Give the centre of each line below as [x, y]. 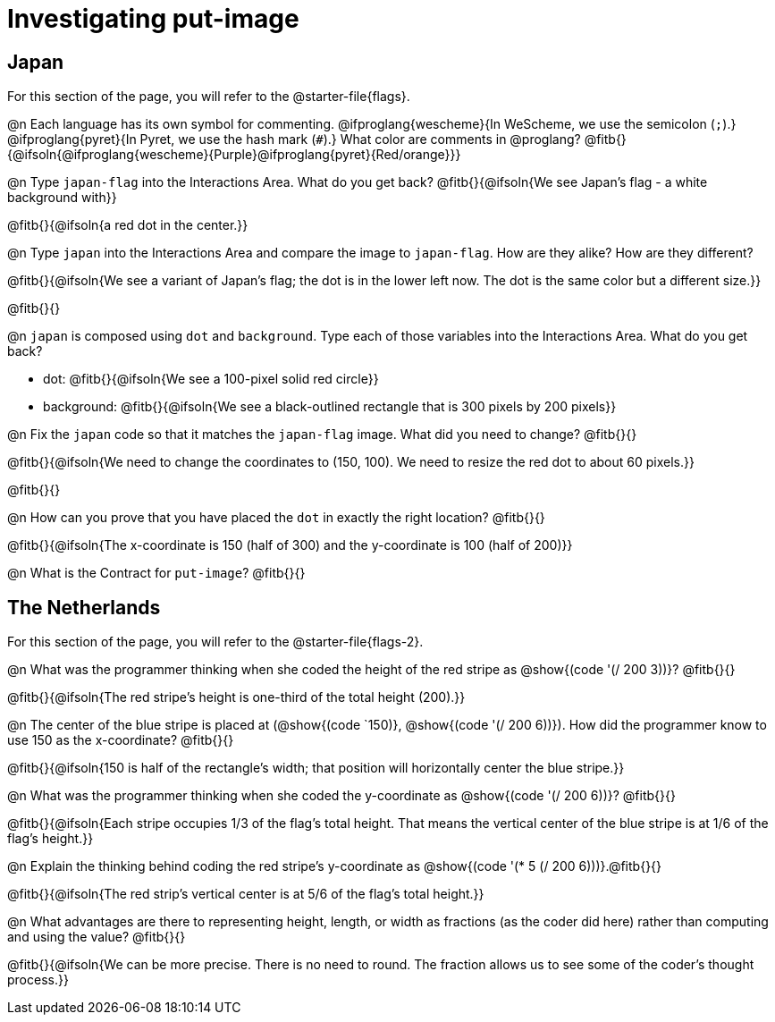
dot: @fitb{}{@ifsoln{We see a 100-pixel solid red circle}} [211, 379]
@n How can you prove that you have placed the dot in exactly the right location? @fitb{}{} [276, 518]
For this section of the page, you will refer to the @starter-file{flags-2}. [215, 642]
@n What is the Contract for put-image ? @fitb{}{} [156, 573]
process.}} [38, 980]
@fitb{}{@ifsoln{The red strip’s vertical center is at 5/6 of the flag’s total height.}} [246, 894]
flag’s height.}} [51, 839]
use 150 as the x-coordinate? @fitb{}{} [121, 740]
